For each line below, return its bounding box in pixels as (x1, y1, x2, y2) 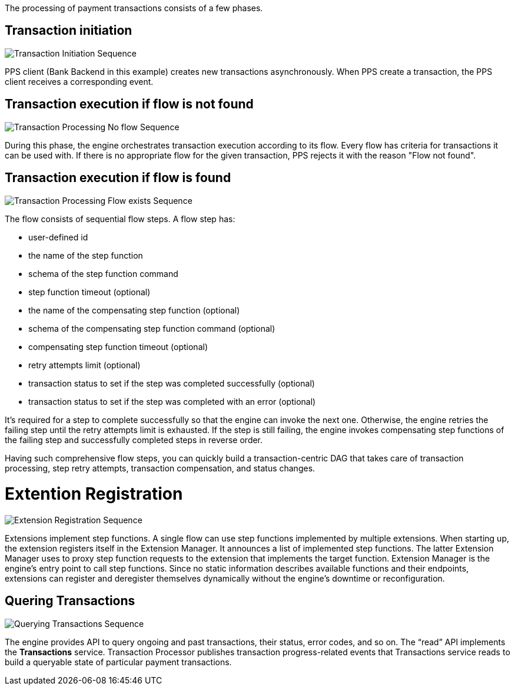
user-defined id (28, 232, 88, 242)
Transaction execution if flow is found (5, 170, 231, 186)
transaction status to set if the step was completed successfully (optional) (28, 378, 315, 388)
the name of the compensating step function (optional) (28, 305, 240, 315)
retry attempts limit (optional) (28, 359, 141, 370)
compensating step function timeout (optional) (28, 341, 208, 352)
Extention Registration (5, 484, 183, 504)
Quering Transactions (5, 593, 135, 609)
